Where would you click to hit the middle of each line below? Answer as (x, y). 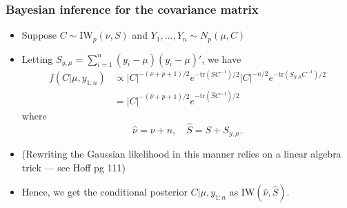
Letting (37, 58)
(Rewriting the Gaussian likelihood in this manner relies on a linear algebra (181, 153)
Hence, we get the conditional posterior (105, 192)
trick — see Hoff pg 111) (73, 167)
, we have (221, 58)
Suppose (39, 35)
